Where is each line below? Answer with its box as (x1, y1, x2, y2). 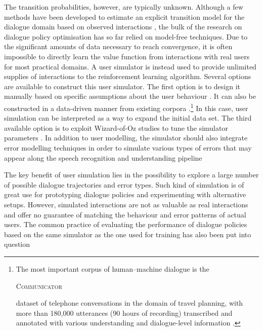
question (4, 239, 30, 249)
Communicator (16, 280, 62, 291)
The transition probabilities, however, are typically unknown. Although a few (4, 2, 243, 12)
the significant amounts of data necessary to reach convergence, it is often (4, 41, 233, 52)
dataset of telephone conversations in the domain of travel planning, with (16, 298, 243, 308)
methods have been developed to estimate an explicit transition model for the (4, 11, 245, 22)
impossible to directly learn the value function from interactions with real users (4, 51, 250, 61)
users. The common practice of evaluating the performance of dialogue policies (4, 219, 247, 230)
